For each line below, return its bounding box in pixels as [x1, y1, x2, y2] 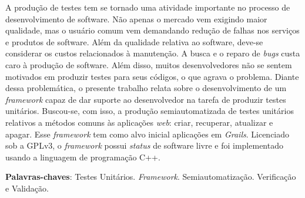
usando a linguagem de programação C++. [5, 150, 160, 163]
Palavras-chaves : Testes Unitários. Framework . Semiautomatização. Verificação [5, 170, 296, 183]
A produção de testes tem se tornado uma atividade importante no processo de [5, 1, 290, 13]
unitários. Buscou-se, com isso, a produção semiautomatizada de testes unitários [5, 105, 294, 117]
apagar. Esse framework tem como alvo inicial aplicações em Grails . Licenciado [5, 127, 290, 140]
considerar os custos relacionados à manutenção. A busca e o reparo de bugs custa [5, 47, 300, 59]
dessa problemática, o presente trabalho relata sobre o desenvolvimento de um [5, 82, 287, 94]
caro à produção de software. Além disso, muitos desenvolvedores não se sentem [5, 58, 292, 71]
